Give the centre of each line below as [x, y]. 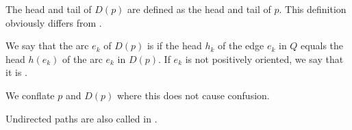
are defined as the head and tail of [199, 9]
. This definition [313, 9]
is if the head [174, 45]
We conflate [30, 95]
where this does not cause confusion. [193, 95]
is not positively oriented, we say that [264, 58]
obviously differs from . [54, 22]
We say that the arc [47, 45]
